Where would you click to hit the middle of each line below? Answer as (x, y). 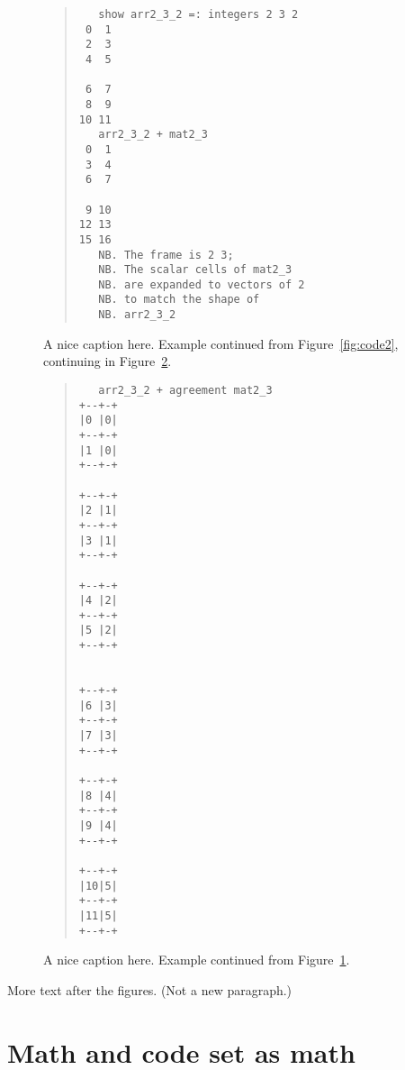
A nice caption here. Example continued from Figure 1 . (197, 960)
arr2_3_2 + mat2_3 (153, 135)
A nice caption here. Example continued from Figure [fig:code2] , (221, 343)
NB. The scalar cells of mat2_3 (195, 270)
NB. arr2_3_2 (137, 315)
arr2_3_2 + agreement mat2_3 (185, 390)
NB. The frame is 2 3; (166, 255)
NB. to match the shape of (179, 300)
